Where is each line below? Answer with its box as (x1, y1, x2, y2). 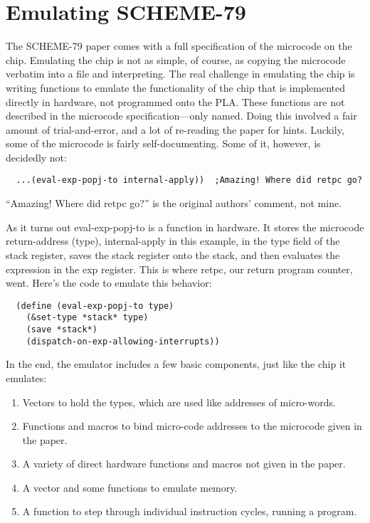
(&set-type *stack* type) (26, 312, 149, 323)
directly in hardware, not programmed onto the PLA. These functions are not (6, 94, 345, 109)
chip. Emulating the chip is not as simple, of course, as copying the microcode (6, 52, 346, 67)
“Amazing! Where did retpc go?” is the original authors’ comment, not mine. (6, 196, 342, 211)
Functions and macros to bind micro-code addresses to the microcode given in (22, 418, 362, 433)
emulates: (6, 370, 47, 385)
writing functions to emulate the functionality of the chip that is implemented (6, 80, 345, 95)
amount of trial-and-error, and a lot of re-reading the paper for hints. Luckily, (6, 122, 344, 137)
